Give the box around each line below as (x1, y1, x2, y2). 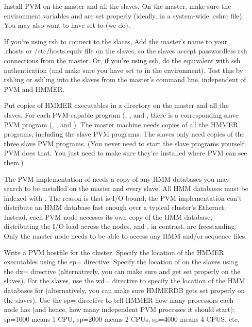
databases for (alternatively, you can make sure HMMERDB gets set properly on (4, 285, 245, 295)
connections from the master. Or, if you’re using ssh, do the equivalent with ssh (4, 55, 241, 65)
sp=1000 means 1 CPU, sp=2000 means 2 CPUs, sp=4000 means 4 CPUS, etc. (4, 313, 240, 324)
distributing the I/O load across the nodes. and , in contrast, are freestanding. (4, 221, 237, 231)
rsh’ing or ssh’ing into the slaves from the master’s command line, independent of (4, 74, 246, 85)
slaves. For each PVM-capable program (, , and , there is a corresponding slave (4, 109, 239, 120)
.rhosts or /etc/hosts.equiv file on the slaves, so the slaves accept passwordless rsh (4, 46, 247, 56)
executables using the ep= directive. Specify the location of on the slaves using (4, 257, 238, 267)
